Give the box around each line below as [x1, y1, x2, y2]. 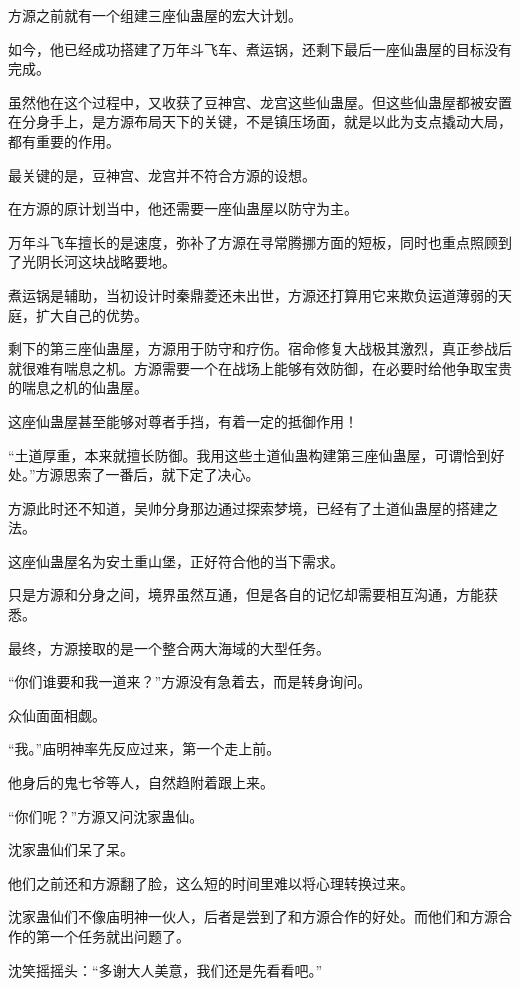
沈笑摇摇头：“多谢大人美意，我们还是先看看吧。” [8, 959, 323, 980]
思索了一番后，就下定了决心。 [63, 464, 260, 485]
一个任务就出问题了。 [49, 926, 190, 946]
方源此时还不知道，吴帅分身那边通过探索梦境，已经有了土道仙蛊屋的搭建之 [8, 497, 498, 518]
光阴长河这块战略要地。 [21, 251, 176, 272]
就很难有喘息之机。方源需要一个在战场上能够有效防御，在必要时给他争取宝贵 [8, 357, 512, 378]
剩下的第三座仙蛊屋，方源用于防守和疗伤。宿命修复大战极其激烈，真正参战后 [8, 338, 512, 359]
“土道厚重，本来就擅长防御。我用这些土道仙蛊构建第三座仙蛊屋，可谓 [8, 444, 463, 465]
